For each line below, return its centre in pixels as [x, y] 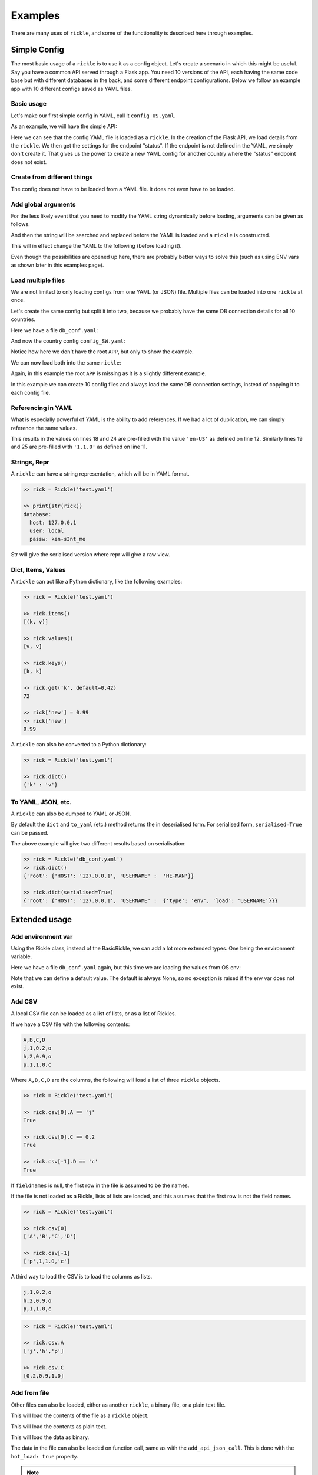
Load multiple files [38, 280]
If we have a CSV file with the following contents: [70, 1024]
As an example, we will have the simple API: [64, 126]
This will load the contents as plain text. [59, 1426]
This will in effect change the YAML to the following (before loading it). [96, 246]
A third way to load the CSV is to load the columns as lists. [82, 1277]
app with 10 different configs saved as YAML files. [72, 88]
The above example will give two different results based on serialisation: [98, 844]
